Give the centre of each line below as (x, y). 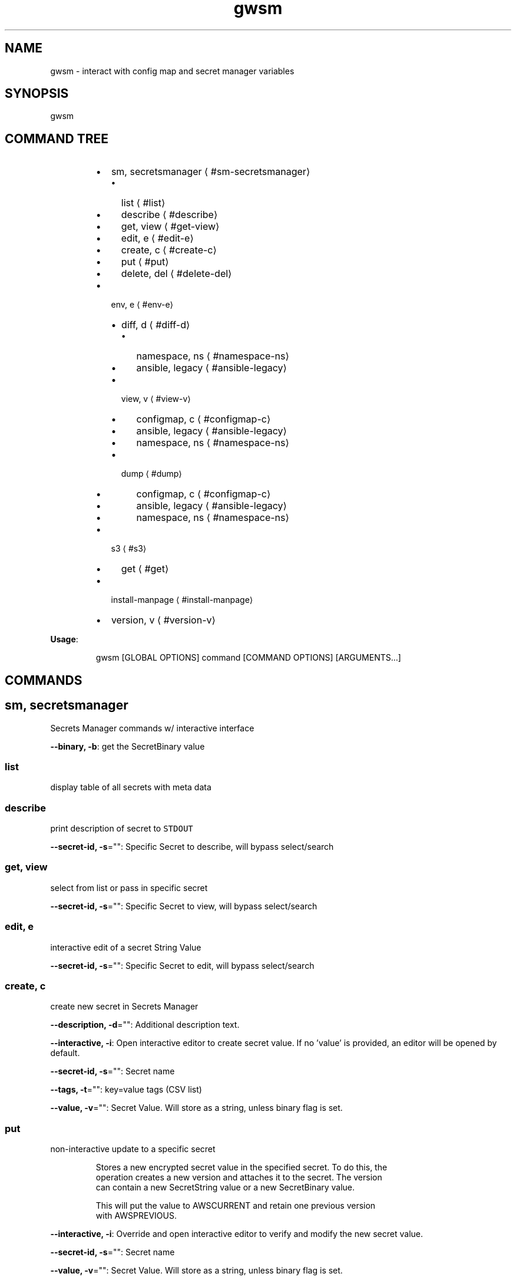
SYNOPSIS (37, 94)
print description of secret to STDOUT (122, 829)
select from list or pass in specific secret (129, 888)
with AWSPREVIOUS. (136, 1216)
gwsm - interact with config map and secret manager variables (172, 71)
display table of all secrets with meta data (131, 787)
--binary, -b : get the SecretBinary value (128, 746)
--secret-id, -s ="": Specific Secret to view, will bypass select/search (184, 906)
